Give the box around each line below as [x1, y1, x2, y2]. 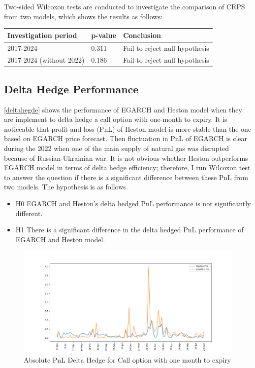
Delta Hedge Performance [4, 81, 139, 96]
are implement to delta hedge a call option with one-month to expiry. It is [4, 114, 227, 124]
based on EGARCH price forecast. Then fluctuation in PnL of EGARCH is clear [4, 133, 248, 144]
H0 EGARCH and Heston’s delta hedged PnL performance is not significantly [15, 198, 251, 209]
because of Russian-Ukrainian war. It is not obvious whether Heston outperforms [4, 152, 248, 163]
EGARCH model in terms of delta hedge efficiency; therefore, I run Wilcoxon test [4, 162, 251, 173]
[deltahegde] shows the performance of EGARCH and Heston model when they [4, 104, 242, 114]
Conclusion [123, 30, 161, 40]
